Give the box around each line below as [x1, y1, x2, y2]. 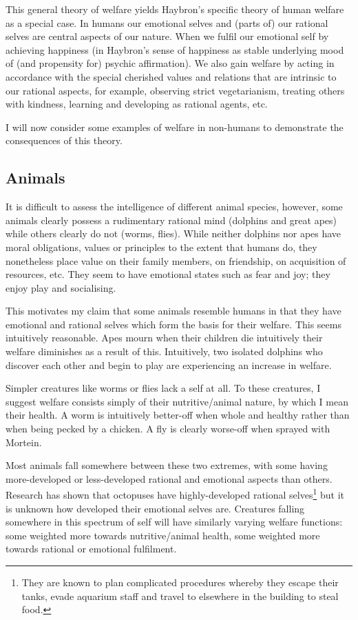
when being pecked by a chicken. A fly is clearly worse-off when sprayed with [6, 421, 330, 436]
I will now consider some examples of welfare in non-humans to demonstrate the [6, 119, 344, 134]
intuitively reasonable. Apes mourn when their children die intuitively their [6, 330, 323, 345]
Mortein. [6, 434, 42, 449]
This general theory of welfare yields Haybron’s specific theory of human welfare [6, 2, 344, 16]
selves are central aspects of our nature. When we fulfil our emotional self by [6, 29, 329, 43]
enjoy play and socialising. [6, 280, 116, 294]
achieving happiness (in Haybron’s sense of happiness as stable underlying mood [6, 42, 344, 57]
